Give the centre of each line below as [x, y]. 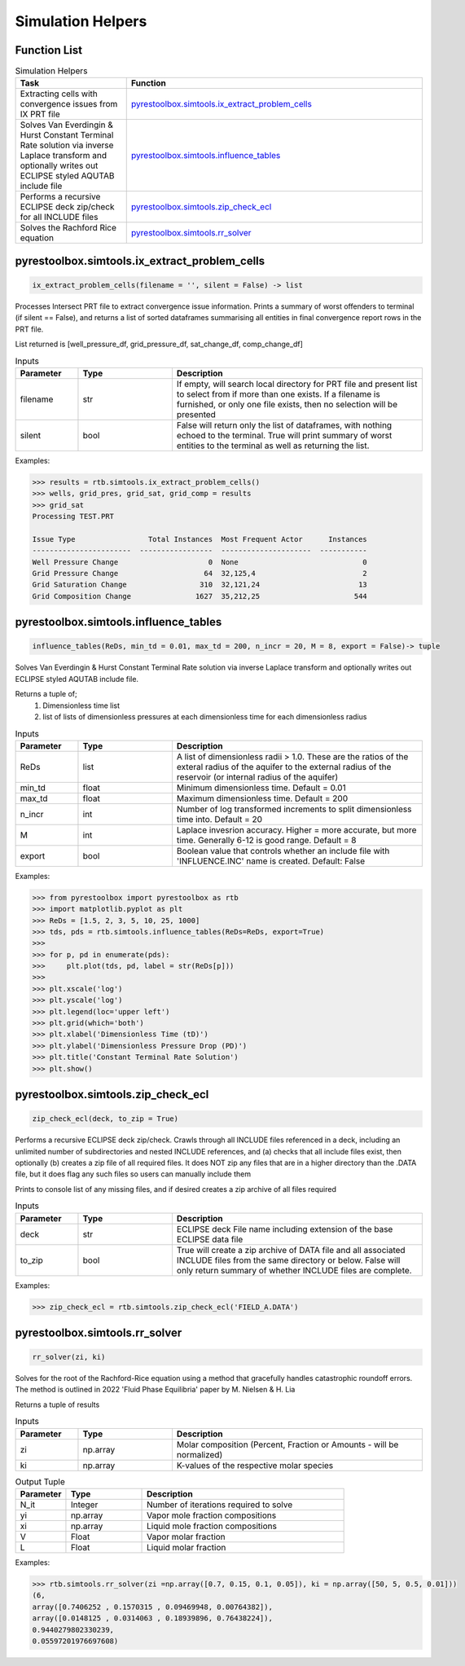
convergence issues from [69, 104]
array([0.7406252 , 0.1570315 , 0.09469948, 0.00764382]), [152, 1607]
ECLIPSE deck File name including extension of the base [285, 1229]
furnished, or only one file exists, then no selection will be [287, 404]
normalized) [200, 1454]
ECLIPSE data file [210, 1239]
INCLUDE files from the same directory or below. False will [288, 1260]
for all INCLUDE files [59, 218]
